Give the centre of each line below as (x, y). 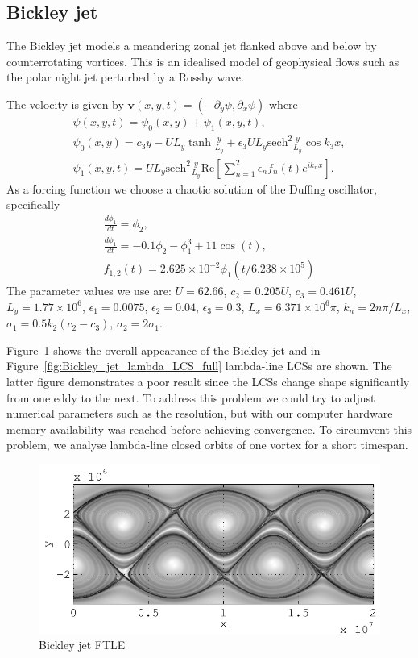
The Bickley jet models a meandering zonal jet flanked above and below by (192, 46)
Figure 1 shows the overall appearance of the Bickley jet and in (163, 350)
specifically (33, 204)
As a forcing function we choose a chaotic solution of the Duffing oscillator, (192, 188)
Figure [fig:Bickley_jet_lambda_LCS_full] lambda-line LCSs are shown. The (199, 366)
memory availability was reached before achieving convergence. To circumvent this (209, 429)
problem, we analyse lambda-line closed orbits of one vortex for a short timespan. (207, 445)
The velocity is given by (65, 104)
